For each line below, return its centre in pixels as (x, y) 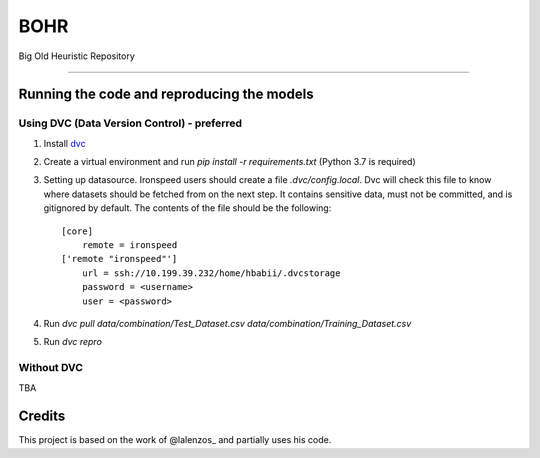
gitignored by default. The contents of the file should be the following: (187, 208)
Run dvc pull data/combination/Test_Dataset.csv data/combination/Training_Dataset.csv (227, 323)
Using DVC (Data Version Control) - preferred (130, 123)
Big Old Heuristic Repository (76, 56)
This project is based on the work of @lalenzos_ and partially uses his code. (175, 440)
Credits (42, 416)
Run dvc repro (72, 342)
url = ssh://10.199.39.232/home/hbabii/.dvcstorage (211, 273)
